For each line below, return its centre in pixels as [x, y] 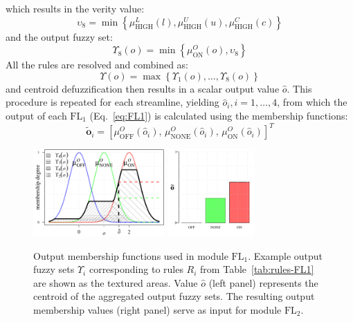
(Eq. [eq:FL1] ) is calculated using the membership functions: [219, 115]
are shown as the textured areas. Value [116, 282]
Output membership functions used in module [131, 255]
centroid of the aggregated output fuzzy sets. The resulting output [174, 296]
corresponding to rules [136, 269]
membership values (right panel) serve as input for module [157, 310]
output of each [36, 115]
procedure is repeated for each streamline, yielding [112, 102]
